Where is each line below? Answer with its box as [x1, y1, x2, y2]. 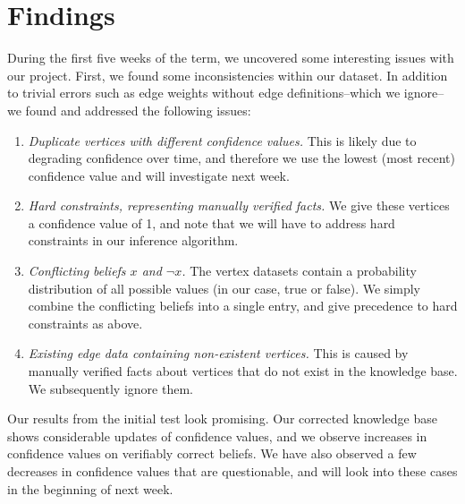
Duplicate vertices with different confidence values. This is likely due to [28, 131, 417, 149]
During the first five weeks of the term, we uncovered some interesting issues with [7, 48, 454, 67]
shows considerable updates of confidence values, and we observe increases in [7, 426, 427, 445]
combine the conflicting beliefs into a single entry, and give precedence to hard [28, 296, 458, 315]
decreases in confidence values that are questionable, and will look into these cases [7, 462, 458, 480]
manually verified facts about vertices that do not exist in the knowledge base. [28, 362, 458, 380]
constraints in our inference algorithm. [28, 231, 239, 250]
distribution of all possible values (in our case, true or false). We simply [28, 278, 421, 297]
